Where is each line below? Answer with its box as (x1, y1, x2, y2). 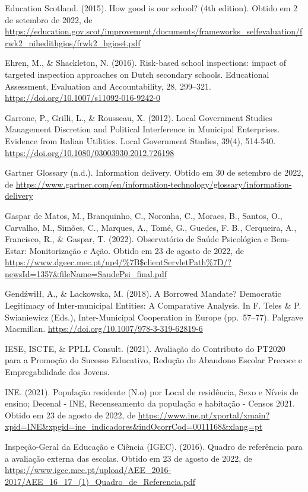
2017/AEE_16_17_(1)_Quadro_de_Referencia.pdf (5, 475, 196, 487)
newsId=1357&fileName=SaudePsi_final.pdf (5, 267, 167, 280)
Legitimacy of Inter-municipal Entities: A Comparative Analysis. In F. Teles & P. (5, 299, 301, 312)
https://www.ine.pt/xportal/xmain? (138, 408, 270, 421)
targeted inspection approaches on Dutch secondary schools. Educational (5, 68, 269, 80)
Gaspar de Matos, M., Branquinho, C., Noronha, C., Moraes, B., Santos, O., (5, 209, 282, 221)
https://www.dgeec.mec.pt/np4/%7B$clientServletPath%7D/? (5, 256, 232, 268)
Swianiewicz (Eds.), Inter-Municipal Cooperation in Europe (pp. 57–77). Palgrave (5, 310, 303, 323)
